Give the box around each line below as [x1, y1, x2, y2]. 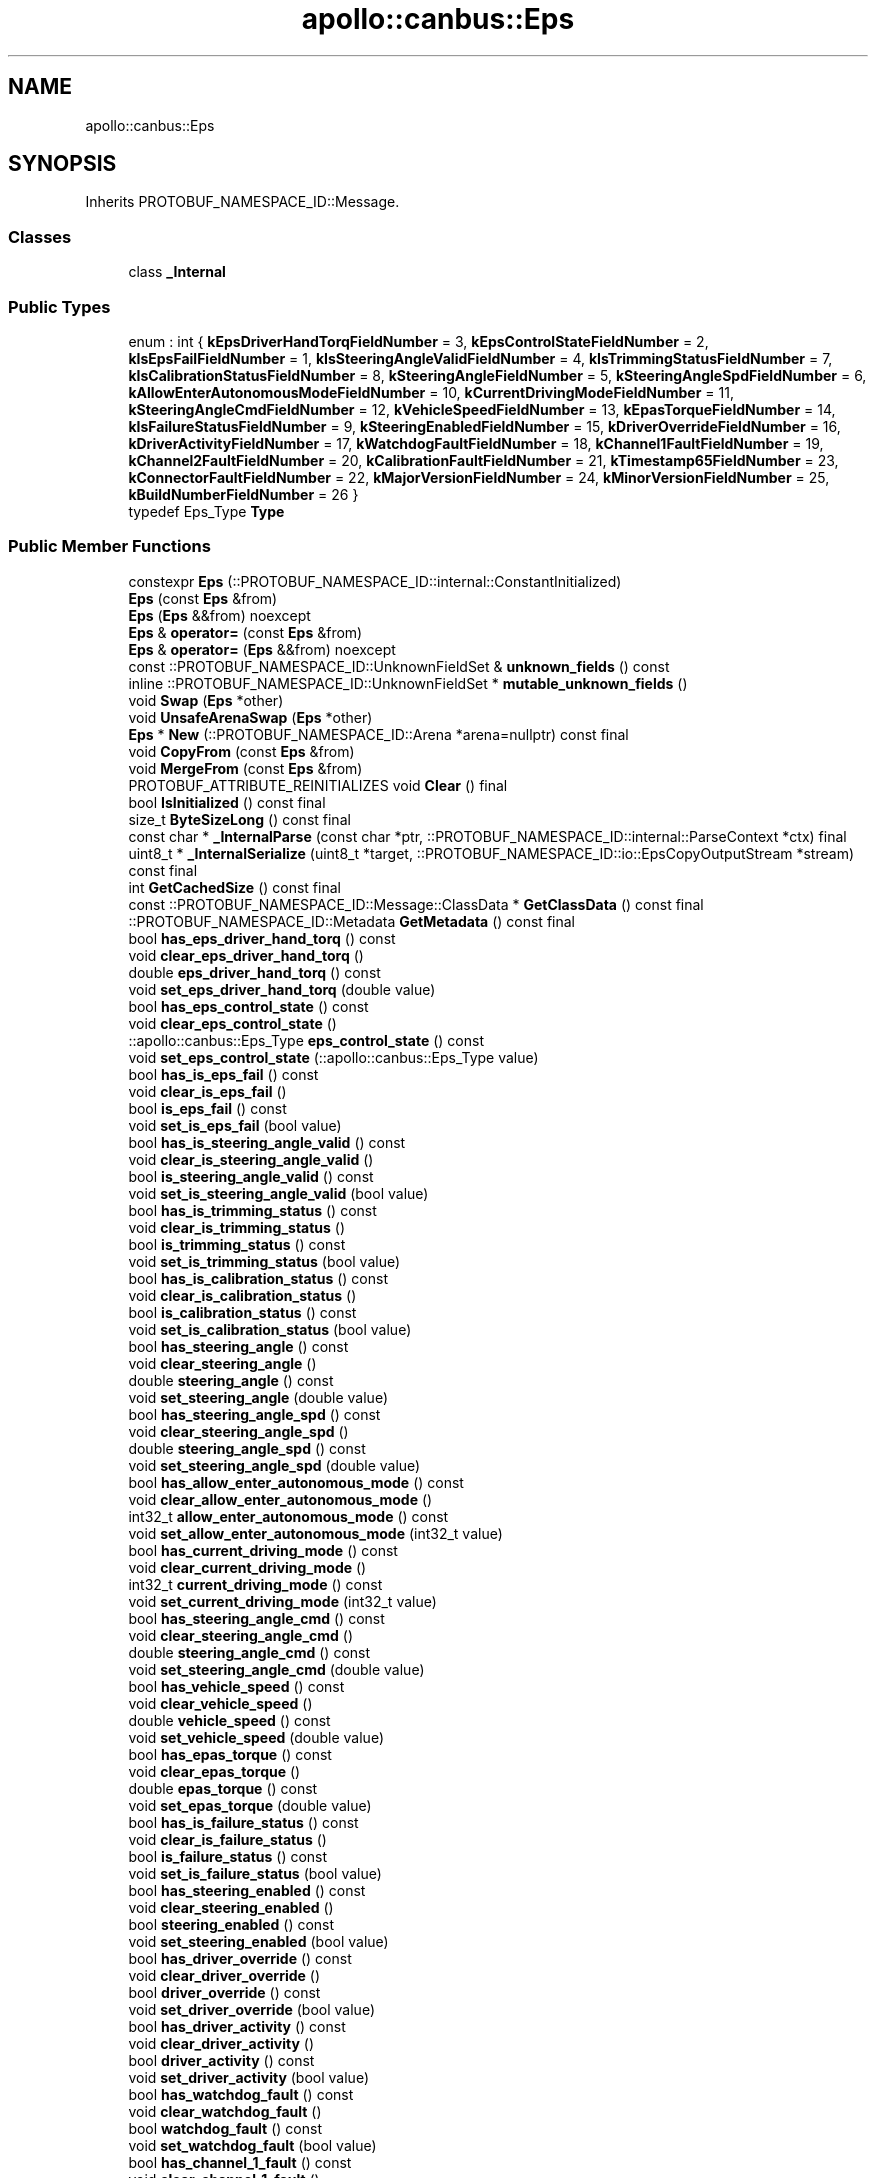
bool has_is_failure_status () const [128, 1813, 359, 1831]
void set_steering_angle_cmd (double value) [128, 1660, 425, 1678]
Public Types [8, 296, 111, 317]
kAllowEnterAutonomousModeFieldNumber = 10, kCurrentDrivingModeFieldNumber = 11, [128, 383, 734, 401]
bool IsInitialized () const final [128, 793, 326, 811]
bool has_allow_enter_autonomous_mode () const [128, 1473, 464, 1491]
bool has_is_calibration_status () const [128, 1269, 388, 1287]
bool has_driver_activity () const [128, 2017, 346, 2035]
